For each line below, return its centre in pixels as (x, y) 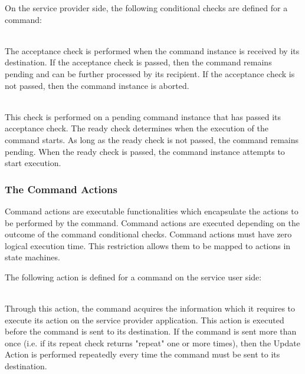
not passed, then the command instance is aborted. (97, 85)
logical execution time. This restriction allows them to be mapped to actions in (148, 245)
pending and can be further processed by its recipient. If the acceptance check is (150, 73)
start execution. (33, 163)
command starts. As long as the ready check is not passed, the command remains (152, 139)
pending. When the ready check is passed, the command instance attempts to (145, 151)
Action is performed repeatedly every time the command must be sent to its (142, 354)
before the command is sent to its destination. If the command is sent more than (151, 331)
